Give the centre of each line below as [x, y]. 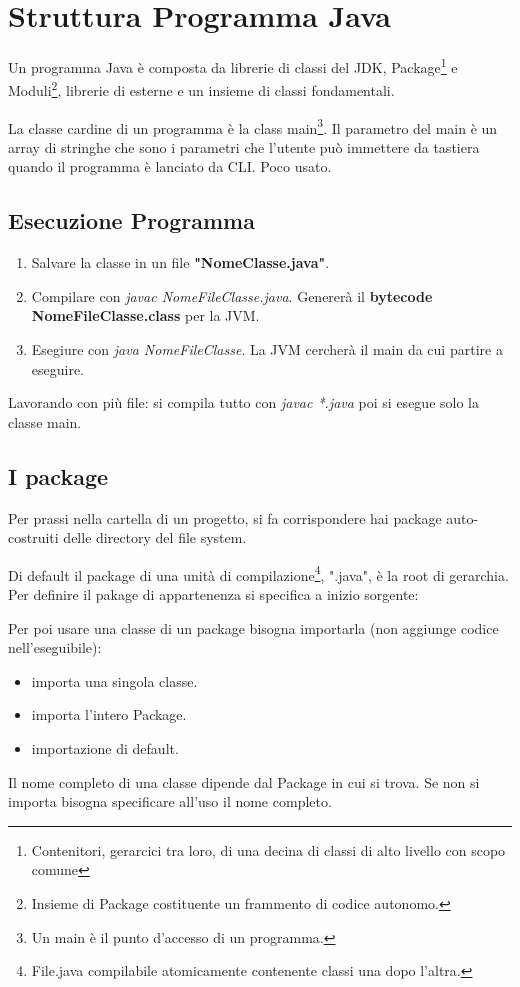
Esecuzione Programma [131, 220]
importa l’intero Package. [109, 714]
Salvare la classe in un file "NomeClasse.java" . [180, 262]
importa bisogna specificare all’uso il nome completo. [170, 801]
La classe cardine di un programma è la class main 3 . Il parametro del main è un [253, 126]
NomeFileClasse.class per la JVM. [145, 315]
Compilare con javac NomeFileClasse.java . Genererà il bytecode [232, 295]
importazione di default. [105, 748]
